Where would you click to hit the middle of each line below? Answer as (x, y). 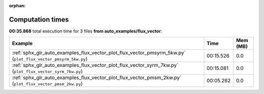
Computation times (39, 19)
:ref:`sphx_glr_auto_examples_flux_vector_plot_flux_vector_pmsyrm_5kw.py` (99, 53)
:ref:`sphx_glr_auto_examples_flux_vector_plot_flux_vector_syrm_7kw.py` (95, 65)
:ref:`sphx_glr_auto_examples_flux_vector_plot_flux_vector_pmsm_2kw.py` (97, 78)
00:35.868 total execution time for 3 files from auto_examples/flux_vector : (86, 31)
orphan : (17, 6)
